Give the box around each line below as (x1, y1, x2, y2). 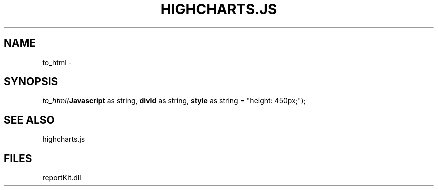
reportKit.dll (42, 173, 81, 182)
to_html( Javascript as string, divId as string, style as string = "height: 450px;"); (42, 96, 306, 105)
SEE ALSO (4, 113, 55, 126)
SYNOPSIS (4, 75, 58, 88)
